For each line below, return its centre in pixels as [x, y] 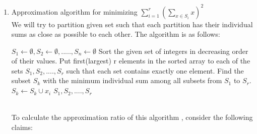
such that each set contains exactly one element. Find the [155, 70]
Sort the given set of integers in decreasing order [173, 51]
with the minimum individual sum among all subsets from [132, 80]
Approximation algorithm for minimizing [74, 11]
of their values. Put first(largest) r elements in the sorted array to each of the [131, 61]
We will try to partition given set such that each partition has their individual [132, 24]
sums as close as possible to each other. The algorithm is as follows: [116, 34]
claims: [22, 127]
